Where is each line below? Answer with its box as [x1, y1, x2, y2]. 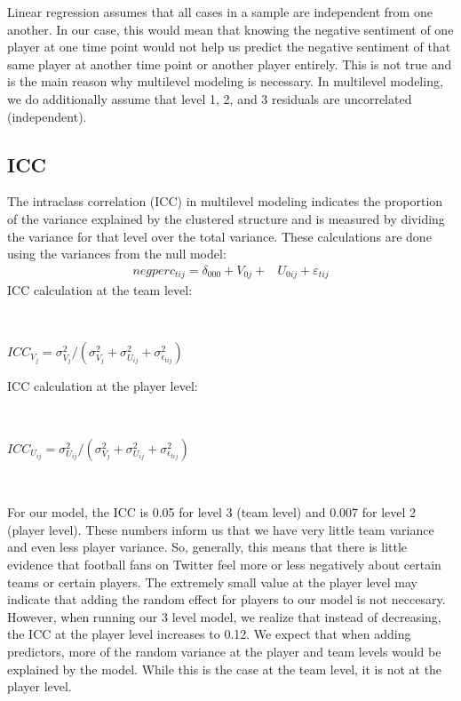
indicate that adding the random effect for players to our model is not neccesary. [7, 590, 446, 609]
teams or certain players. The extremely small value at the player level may [7, 572, 417, 591]
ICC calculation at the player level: [7, 377, 198, 395]
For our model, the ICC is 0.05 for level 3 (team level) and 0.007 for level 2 [7, 503, 417, 522]
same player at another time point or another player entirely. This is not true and [7, 54, 452, 73]
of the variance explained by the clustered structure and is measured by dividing [7, 209, 445, 227]
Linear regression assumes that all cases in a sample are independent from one [7, 3, 433, 20]
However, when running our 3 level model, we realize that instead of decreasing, [7, 607, 441, 625]
